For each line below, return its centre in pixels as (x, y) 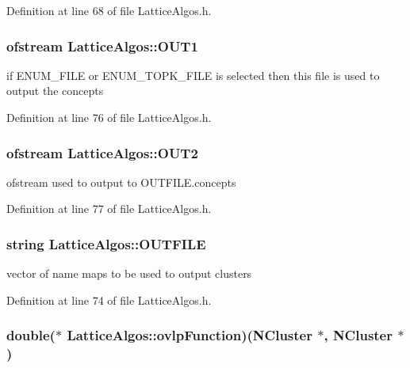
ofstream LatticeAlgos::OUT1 (102, 46)
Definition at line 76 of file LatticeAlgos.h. (109, 117)
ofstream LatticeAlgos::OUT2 (102, 152)
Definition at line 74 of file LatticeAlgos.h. (109, 300)
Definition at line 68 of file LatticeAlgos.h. (109, 10)
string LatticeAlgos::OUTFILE (106, 243)
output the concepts (55, 91)
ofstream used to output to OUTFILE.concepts (121, 182)
